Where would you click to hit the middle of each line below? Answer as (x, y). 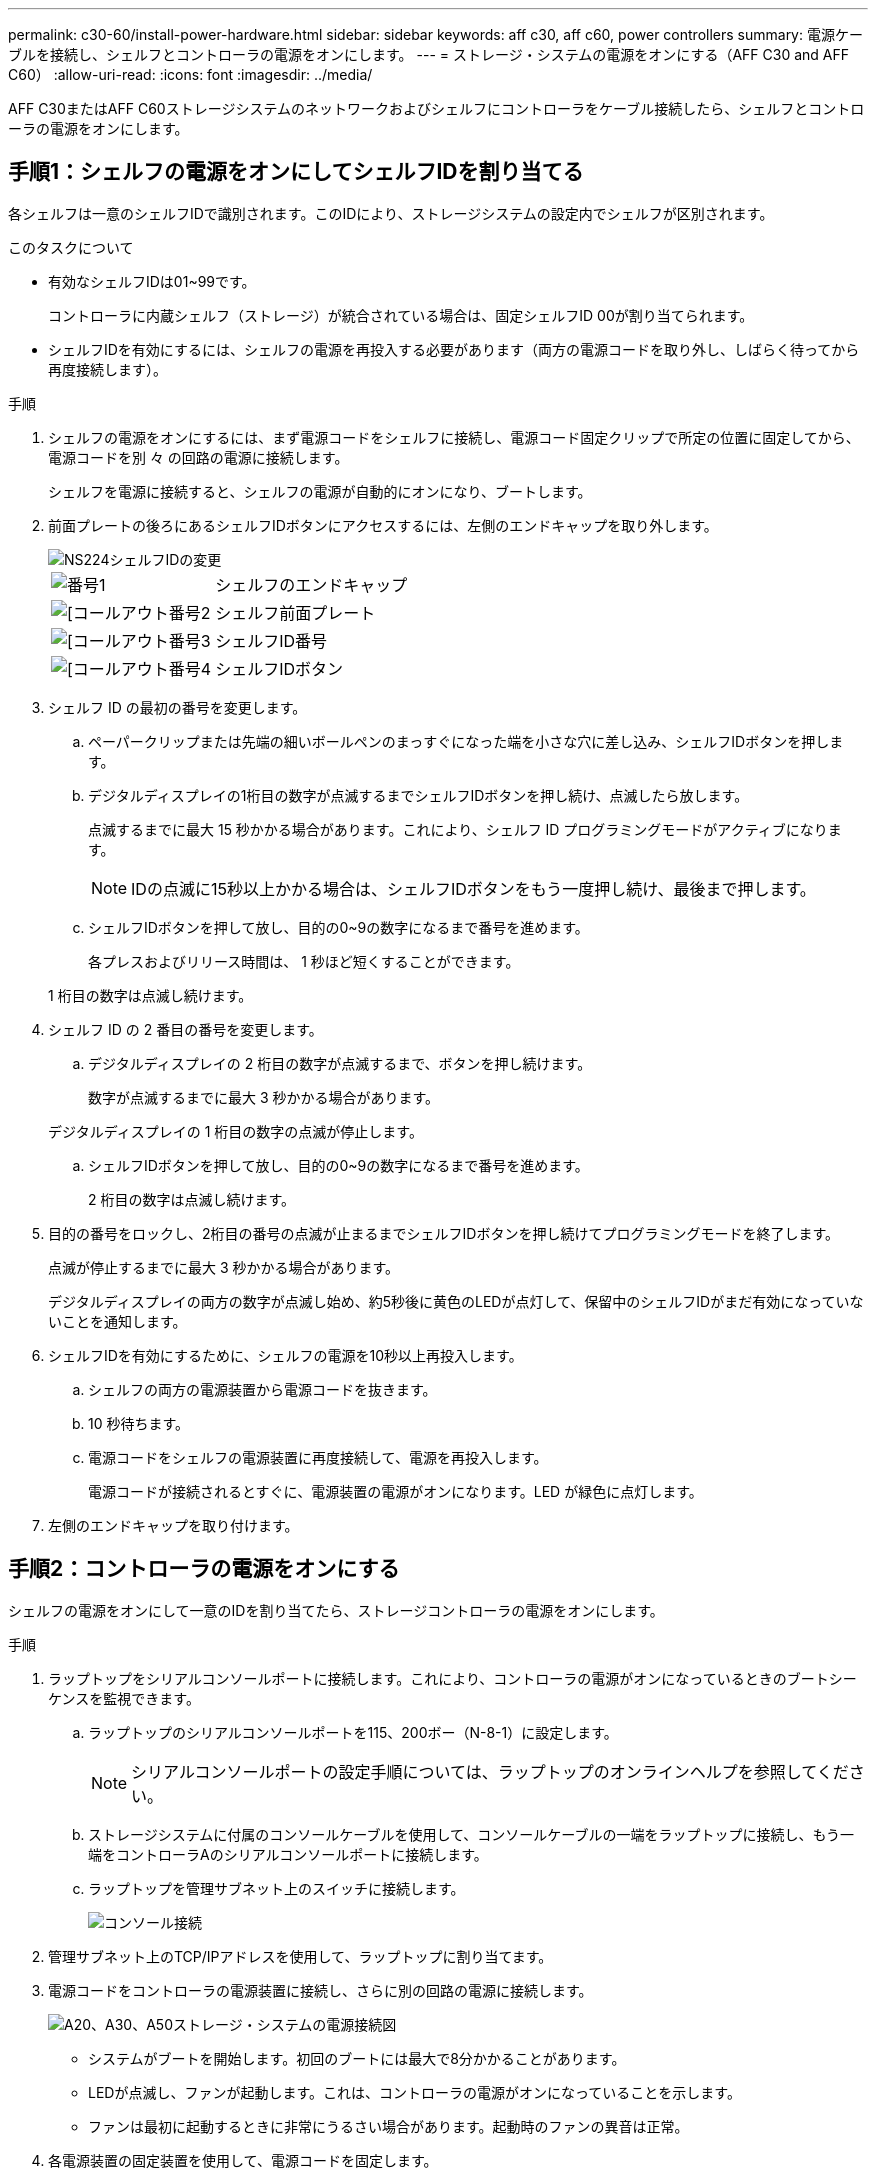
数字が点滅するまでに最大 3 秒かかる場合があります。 (264, 1097)
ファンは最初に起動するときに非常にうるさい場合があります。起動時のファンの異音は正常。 (388, 2126)
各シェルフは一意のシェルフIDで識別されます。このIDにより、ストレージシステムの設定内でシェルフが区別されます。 (391, 213)
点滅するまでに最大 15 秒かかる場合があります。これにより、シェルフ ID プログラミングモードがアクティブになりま (465, 829)
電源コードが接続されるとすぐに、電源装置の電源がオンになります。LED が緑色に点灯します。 (395, 1491)
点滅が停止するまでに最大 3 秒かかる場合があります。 (224, 1267)
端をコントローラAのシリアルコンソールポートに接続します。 (288, 1854)
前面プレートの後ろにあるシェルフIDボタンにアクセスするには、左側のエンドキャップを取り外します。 (383, 525)
